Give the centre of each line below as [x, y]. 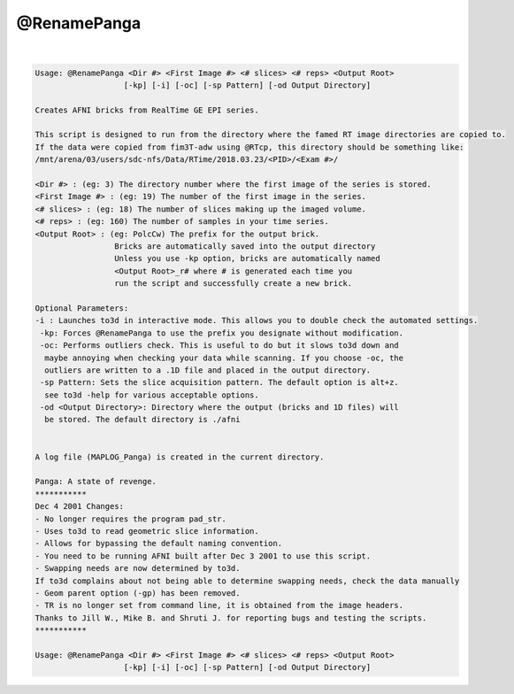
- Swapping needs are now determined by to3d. [138, 568]
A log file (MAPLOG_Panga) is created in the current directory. [180, 457]
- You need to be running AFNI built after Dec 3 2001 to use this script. [203, 556]
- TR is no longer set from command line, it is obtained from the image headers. [219, 605]
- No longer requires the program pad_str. [131, 519]
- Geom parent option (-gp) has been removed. [138, 593]
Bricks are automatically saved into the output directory [245, 247]
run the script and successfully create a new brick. [233, 284]
